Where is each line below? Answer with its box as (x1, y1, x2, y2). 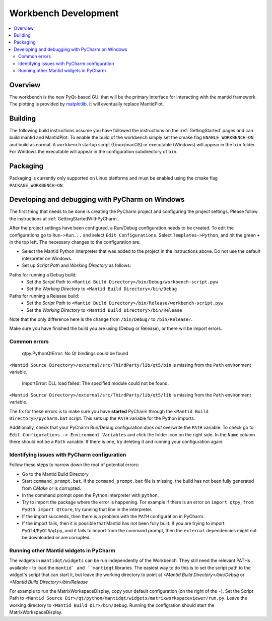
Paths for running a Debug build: (9, 271, 77, 277)
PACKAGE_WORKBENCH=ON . (9, 182, 64, 188)
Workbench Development (9, 8, 119, 19)
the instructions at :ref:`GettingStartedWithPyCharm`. (9, 215, 120, 221)
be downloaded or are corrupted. (22, 535, 91, 541)
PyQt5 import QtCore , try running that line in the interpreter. (22, 506, 153, 512)
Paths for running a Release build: (9, 293, 80, 299)
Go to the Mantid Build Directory (22, 471, 89, 477)
